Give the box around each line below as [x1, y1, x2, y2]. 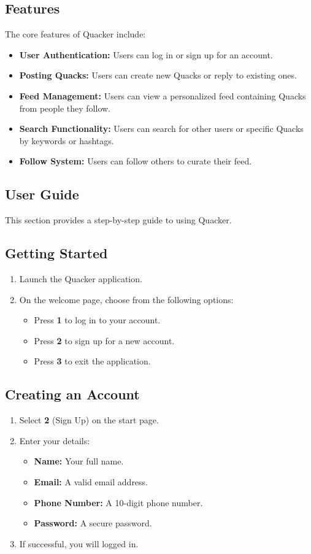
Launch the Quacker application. [19, 272, 142, 285]
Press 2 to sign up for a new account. [34, 334, 175, 347]
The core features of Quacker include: [5, 28, 146, 40]
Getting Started [5, 244, 108, 263]
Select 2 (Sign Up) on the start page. [19, 414, 159, 426]
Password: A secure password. [34, 517, 152, 529]
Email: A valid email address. [34, 475, 148, 488]
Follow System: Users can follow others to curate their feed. [19, 155, 252, 167]
